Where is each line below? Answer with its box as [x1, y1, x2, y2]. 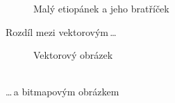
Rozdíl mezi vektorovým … [6, 24, 117, 39]
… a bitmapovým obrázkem [6, 84, 119, 99]
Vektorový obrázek [33, 48, 113, 62]
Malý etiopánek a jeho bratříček [33, 1, 169, 15]
